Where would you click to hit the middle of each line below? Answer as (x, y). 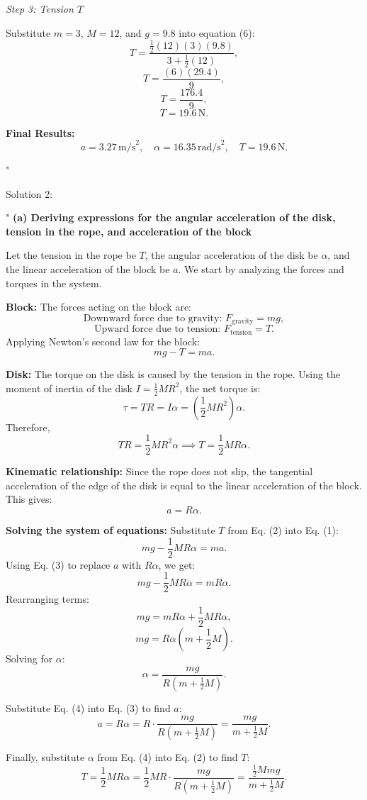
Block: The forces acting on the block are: (99, 307)
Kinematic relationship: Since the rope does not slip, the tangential (159, 471)
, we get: (177, 564)
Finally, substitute (45, 757)
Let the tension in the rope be (71, 255)
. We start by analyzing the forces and (261, 268)
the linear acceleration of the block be (88, 268)
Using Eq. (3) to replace (58, 564)
